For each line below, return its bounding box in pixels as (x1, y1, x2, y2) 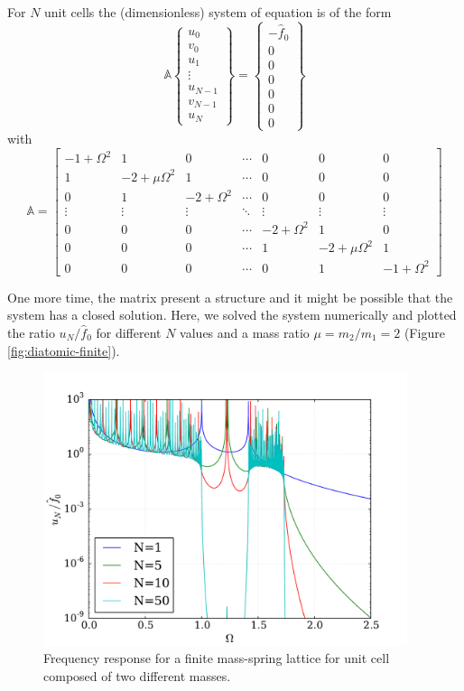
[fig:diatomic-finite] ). (7, 341, 120, 360)
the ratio (7, 323, 55, 341)
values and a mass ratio (180, 323, 310, 341)
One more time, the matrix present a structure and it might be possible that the (7, 287, 453, 306)
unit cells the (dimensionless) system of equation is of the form (44, 3, 392, 21)
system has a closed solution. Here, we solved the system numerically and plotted (7, 305, 457, 324)
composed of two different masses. (43, 666, 231, 685)
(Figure (404, 323, 445, 341)
